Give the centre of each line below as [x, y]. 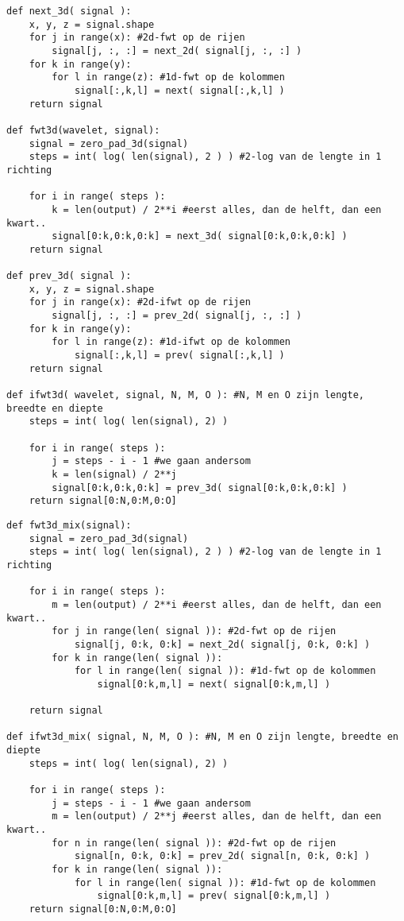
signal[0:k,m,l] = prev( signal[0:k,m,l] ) [214, 896]
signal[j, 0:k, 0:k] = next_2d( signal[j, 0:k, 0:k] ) [222, 644]
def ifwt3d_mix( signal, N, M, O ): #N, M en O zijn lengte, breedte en [202, 737]
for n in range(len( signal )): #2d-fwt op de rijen [194, 843]
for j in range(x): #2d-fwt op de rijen [137, 38]
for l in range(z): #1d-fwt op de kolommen [168, 77]
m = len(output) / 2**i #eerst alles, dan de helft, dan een [217, 604]
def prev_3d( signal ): [69, 276]
